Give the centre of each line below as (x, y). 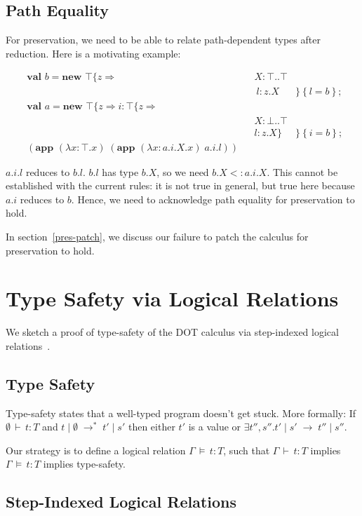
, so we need (183, 171)
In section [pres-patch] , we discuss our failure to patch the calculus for (157, 236)
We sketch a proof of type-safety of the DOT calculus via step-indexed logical (172, 332)
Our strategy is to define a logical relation (96, 450)
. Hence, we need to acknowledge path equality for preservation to (213, 199)
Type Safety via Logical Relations (172, 298)
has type (120, 171)
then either (152, 427)
